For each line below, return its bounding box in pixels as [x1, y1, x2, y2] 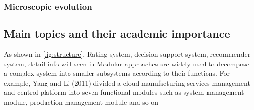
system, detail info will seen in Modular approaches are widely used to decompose [4, 58, 250, 68]
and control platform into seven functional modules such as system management [4, 87, 244, 97]
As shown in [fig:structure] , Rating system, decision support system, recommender [4, 49, 251, 59]
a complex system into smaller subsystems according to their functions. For [4, 68, 230, 78]
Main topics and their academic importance [4, 26, 230, 41]
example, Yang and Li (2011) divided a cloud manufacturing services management [4, 77, 250, 88]
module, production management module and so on [4, 97, 159, 107]
